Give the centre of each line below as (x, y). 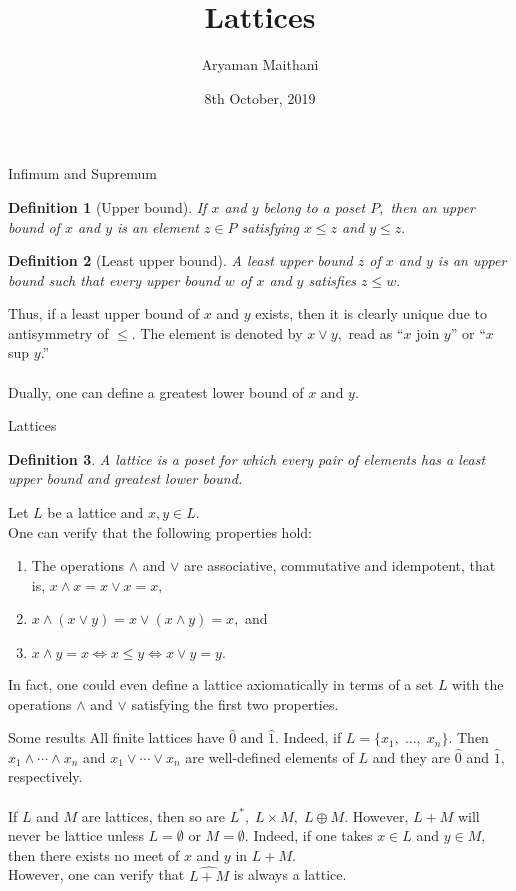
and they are (411, 756)
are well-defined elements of (269, 756)
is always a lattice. (290, 874)
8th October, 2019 (260, 97)
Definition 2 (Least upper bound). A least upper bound (180, 260)
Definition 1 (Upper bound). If (107, 206)
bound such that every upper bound (114, 279)
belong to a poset (314, 206)
